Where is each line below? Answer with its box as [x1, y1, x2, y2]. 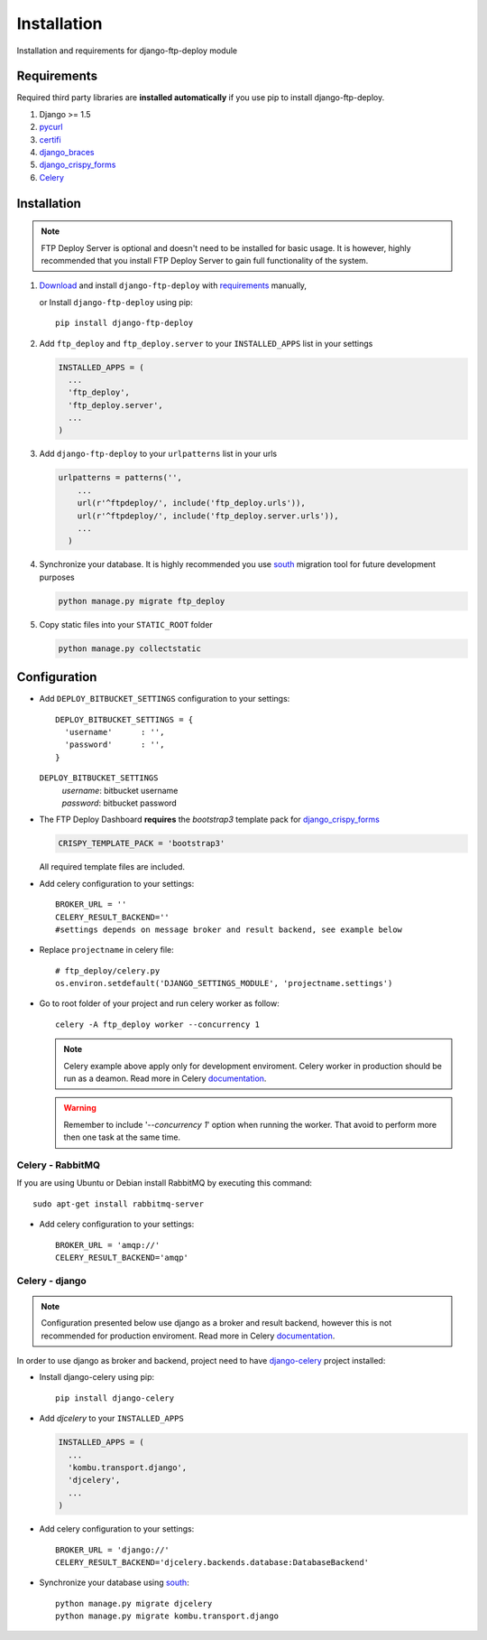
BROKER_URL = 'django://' [55, 1544, 170, 1555]
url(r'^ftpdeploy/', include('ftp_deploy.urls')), [77, 498, 306, 508]
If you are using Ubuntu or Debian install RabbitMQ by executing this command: [16, 1178, 313, 1188]
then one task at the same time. [63, 1132, 180, 1142]
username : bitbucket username [61, 785, 179, 796]
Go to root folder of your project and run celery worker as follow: [39, 998, 280, 1009]
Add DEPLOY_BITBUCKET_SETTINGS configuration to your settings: [39, 694, 290, 704]
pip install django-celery [55, 1393, 175, 1403]
